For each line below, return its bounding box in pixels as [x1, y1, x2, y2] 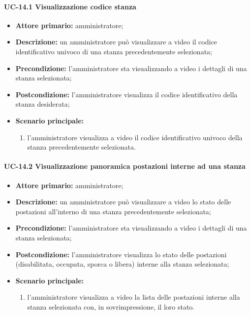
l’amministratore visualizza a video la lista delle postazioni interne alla [27, 292, 240, 302]
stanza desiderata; [15, 99, 70, 109]
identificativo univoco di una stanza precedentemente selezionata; [15, 46, 212, 56]
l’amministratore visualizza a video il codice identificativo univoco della [27, 132, 243, 142]
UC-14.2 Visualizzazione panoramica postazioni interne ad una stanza [4, 161, 246, 171]
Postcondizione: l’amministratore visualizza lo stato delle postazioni [15, 249, 227, 259]
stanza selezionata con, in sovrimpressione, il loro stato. [27, 301, 195, 312]
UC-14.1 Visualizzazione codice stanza [4, 1, 136, 11]
